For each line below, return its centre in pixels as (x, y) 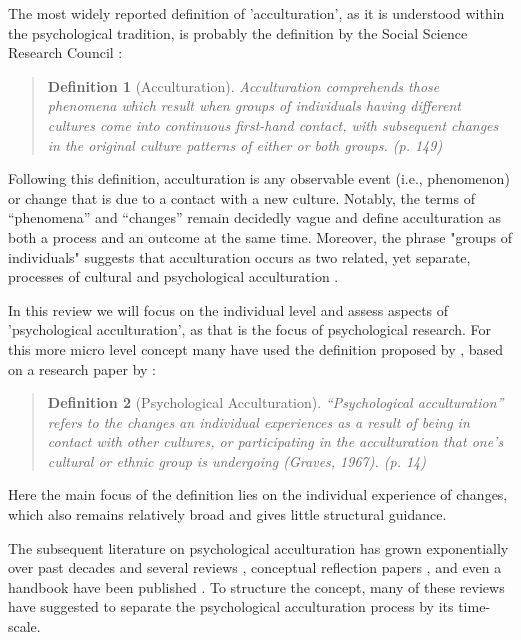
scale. (24, 626)
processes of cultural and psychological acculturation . (173, 276)
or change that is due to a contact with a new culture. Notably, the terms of (241, 197)
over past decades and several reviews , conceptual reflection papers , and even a (255, 567)
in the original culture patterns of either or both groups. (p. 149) (245, 144)
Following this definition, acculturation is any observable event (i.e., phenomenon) (259, 178)
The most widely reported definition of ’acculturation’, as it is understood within (256, 13)
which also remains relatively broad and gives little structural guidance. (227, 514)
